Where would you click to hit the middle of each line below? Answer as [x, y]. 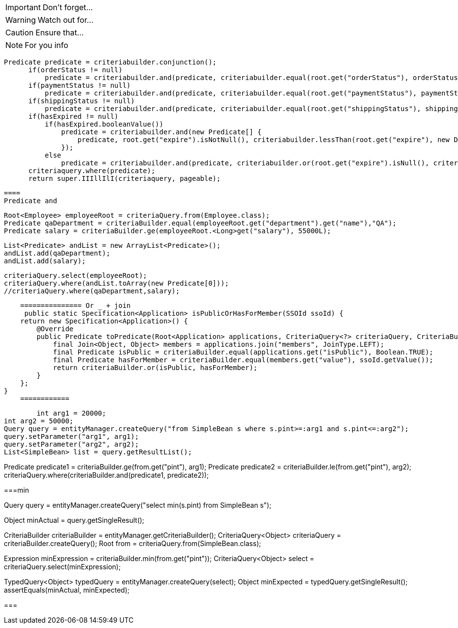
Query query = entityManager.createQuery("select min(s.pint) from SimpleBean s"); [138, 505]
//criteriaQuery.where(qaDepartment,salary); [92, 291]
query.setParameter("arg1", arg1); [72, 436]
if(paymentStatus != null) [80, 85]
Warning [21, 20]
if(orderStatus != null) [75, 70]
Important [23, 7]
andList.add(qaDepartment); [57, 253]
